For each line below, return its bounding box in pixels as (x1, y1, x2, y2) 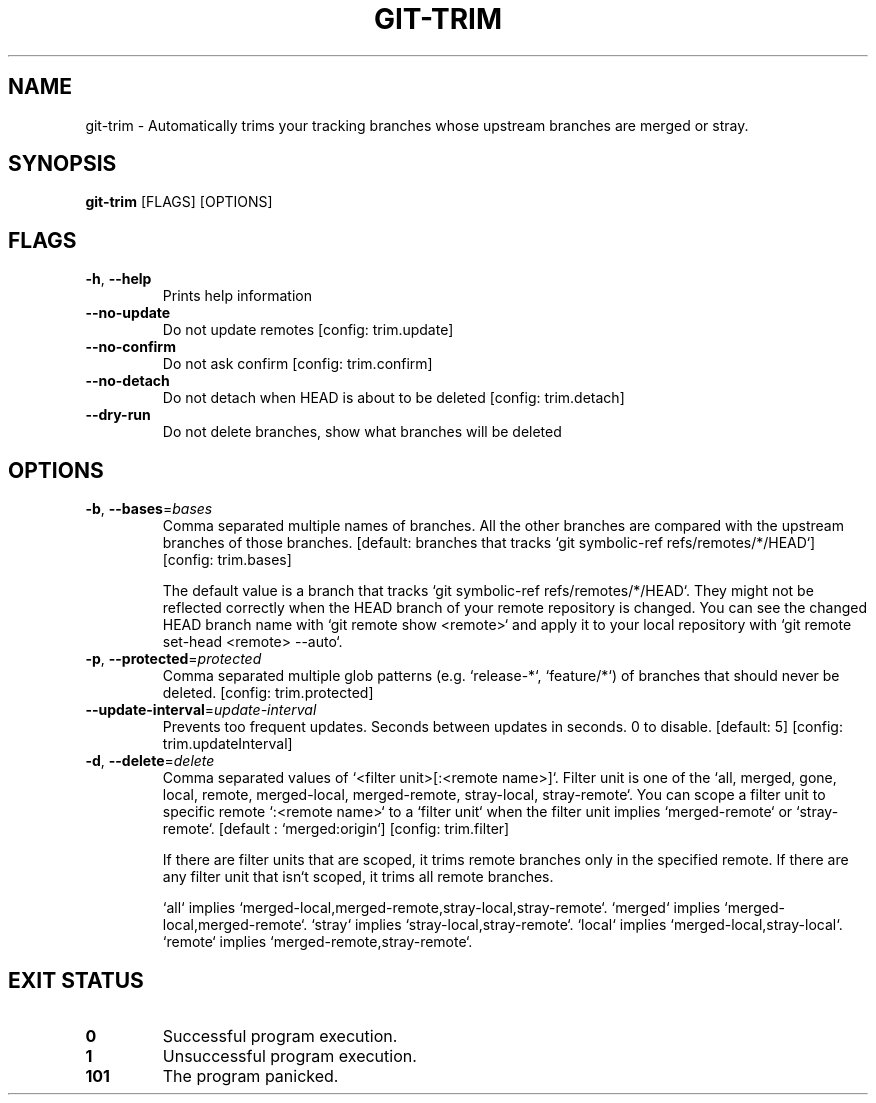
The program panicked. (162, 1065, 339, 1086)
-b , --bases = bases (85, 500, 213, 518)
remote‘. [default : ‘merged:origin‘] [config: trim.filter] (162, 820, 510, 838)
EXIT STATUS (8, 967, 144, 993)
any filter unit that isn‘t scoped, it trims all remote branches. (162, 868, 554, 886)
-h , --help (85, 270, 152, 288)
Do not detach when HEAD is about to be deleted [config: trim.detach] (162, 389, 625, 407)
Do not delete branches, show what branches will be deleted (162, 423, 562, 441)
